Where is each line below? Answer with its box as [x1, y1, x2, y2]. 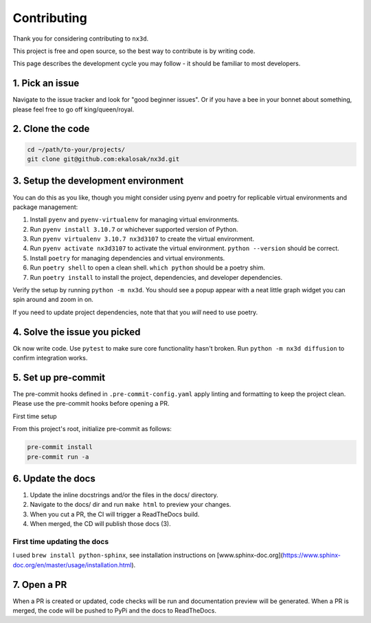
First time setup [12, 412, 58, 420]
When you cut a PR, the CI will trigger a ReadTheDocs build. [30, 510, 200, 518]
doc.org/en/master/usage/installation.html [12, 560, 132, 569]
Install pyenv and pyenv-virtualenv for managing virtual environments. [30, 215, 240, 223]
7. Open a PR [12, 578, 67, 591]
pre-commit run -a [27, 452, 89, 461]
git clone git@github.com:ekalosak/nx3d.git [27, 155, 180, 163]
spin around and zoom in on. [12, 296, 94, 304]
